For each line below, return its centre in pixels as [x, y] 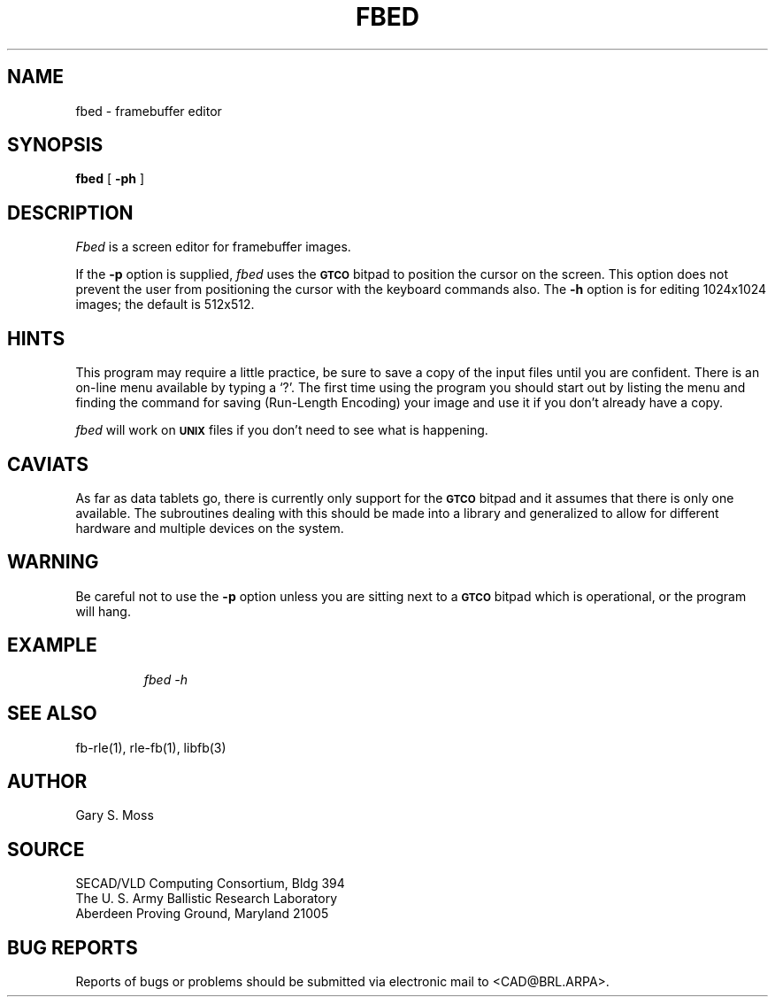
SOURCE [46, 849]
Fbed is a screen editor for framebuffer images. [213, 247]
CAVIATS [48, 464]
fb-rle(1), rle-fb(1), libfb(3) [151, 747]
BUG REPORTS [73, 947]
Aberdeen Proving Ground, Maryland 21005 [202, 914]
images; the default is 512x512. [165, 305]
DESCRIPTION [70, 212]
